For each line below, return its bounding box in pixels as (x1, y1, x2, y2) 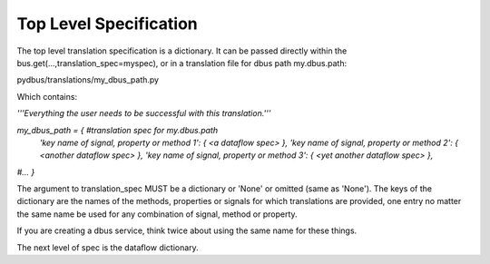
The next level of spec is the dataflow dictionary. (16, 241, 199, 253)
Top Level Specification (16, 14, 199, 34)
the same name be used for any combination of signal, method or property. (16, 209, 299, 220)
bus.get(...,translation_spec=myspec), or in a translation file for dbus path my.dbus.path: (16, 57, 348, 68)
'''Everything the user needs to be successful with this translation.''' (16, 108, 271, 119)
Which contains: (16, 91, 77, 102)
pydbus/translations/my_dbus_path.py (16, 74, 159, 85)
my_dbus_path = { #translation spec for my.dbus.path (16, 124, 218, 135)
